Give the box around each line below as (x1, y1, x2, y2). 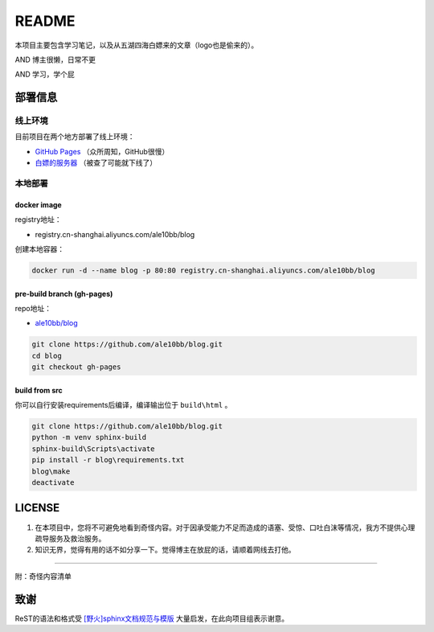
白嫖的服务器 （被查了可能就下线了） (35, 158, 157, 168)
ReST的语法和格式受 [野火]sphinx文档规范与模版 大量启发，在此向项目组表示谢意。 (14, 614, 289, 623)
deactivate (31, 478, 75, 487)
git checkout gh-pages (31, 363, 121, 371)
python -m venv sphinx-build (31, 433, 147, 442)
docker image (14, 199, 62, 209)
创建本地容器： (14, 244, 64, 253)
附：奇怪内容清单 (14, 571, 72, 581)
